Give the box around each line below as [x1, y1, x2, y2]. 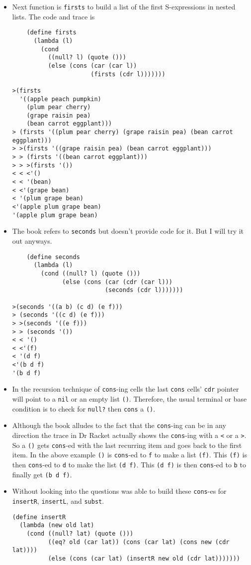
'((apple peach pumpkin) [19, 95, 101, 103]
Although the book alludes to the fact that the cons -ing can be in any [12, 420, 226, 430]
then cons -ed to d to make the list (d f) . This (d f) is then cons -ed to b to [12, 459, 246, 470]
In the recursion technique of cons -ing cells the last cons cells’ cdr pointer [12, 384, 239, 394]
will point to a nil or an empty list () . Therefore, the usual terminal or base [12, 394, 247, 404]
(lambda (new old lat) [19, 522, 94, 529]
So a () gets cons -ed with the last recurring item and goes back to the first [12, 439, 242, 450]
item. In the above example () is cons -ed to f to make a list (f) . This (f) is [12, 449, 247, 460]
